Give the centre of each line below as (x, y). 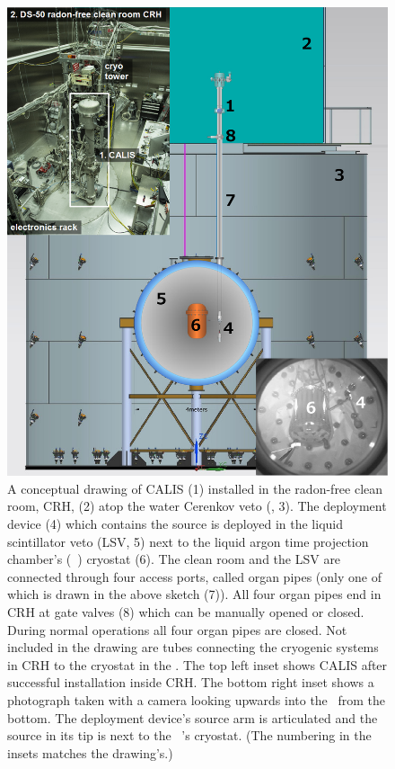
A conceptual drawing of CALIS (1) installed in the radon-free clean (195, 488)
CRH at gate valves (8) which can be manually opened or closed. (186, 611)
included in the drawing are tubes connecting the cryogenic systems (193, 647)
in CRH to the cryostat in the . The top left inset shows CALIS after (197, 664)
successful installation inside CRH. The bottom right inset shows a (191, 682)
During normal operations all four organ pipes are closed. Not (177, 629)
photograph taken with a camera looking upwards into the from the (197, 699)
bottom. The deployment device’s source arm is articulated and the (193, 717)
